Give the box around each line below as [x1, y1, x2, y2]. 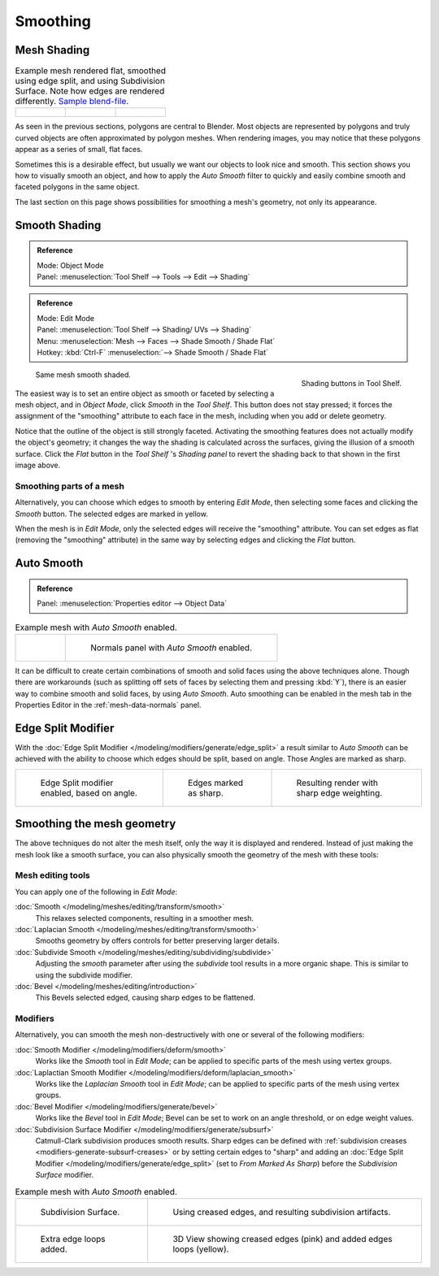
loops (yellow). [172, 1243, 229, 1255]
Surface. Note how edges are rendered [15, 85, 165, 97]
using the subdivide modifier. [35, 970, 133, 979]
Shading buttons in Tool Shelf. [301, 379, 402, 388]
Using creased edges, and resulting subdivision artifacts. [172, 1206, 391, 1217]
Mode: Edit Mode [37, 313, 95, 323]
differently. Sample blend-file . [15, 96, 129, 107]
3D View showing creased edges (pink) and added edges [172, 1233, 393, 1244]
